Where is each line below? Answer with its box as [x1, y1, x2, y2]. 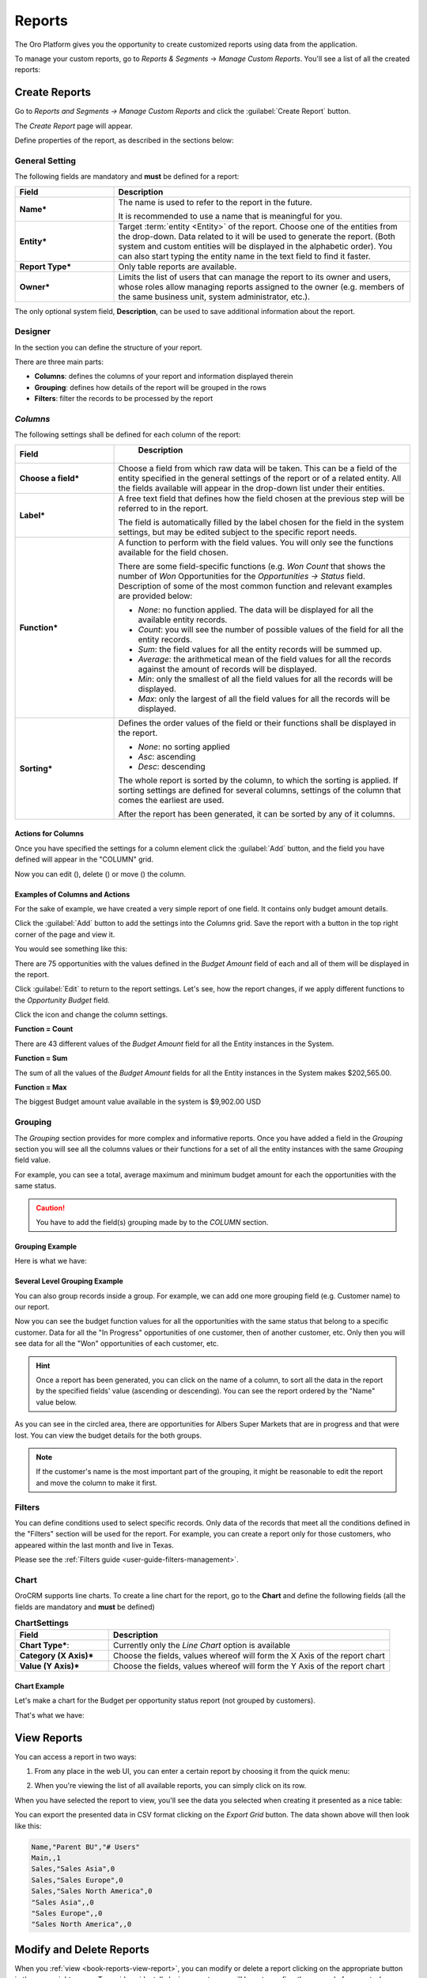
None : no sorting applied [138, 741, 231, 752]
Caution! [36, 1203, 66, 1212]
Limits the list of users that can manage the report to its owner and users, [118, 271, 391, 282]
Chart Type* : [19, 1640, 70, 1651]
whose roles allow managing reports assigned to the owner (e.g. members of [118, 281, 405, 292]
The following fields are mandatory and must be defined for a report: [14, 172, 240, 181]
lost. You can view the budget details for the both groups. [14, 1430, 202, 1440]
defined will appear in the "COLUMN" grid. [14, 854, 154, 864]
